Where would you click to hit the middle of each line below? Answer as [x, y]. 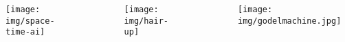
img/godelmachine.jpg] [290, 21]
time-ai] [25, 32]
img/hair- [146, 21]
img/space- [30, 21]
